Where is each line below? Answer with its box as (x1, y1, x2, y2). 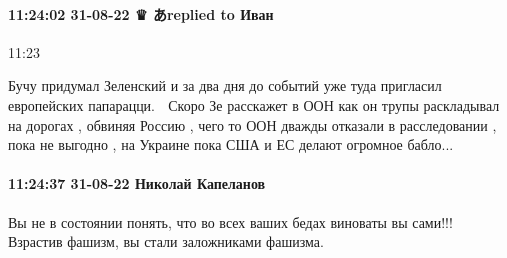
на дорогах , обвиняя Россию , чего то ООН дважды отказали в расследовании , (8, 114, 497, 135)
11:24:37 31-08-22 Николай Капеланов (8, 173, 266, 194)
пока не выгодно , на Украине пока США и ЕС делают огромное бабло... (8, 134, 454, 155)
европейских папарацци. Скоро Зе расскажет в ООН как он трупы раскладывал (8, 94, 500, 115)
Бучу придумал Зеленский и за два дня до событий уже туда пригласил (8, 75, 442, 96)
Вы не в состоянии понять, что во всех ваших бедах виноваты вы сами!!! (8, 211, 453, 232)
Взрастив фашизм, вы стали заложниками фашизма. (8, 231, 324, 252)
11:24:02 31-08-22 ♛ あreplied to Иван (8, 3, 274, 24)
